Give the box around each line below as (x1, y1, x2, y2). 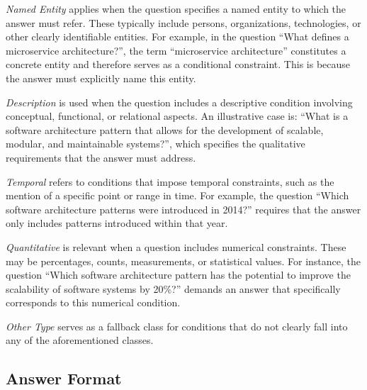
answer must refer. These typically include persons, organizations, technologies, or (6, 15, 361, 30)
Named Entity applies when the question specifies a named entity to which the (6, 1, 346, 16)
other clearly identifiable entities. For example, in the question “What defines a (6, 29, 349, 44)
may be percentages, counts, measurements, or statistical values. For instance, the (6, 253, 361, 268)
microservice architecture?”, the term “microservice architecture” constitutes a (6, 43, 346, 57)
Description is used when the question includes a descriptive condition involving (6, 94, 353, 109)
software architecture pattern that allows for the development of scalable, (6, 122, 324, 137)
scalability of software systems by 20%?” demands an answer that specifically (6, 281, 341, 296)
